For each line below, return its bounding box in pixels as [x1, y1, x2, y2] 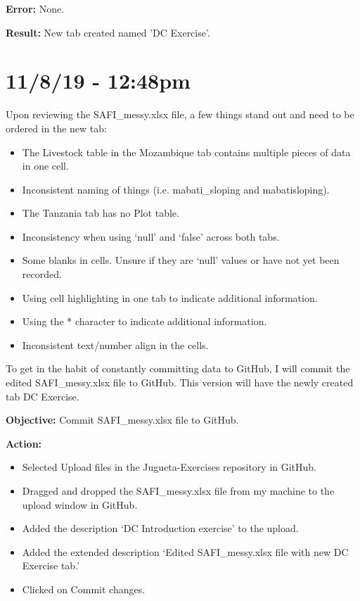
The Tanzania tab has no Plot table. [22, 205, 179, 220]
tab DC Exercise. [6, 388, 79, 403]
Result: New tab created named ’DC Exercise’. [6, 25, 210, 39]
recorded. [22, 267, 62, 281]
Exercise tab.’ [22, 558, 79, 573]
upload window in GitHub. [22, 497, 138, 512]
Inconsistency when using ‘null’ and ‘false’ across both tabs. [22, 229, 280, 243]
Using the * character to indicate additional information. [22, 314, 267, 329]
